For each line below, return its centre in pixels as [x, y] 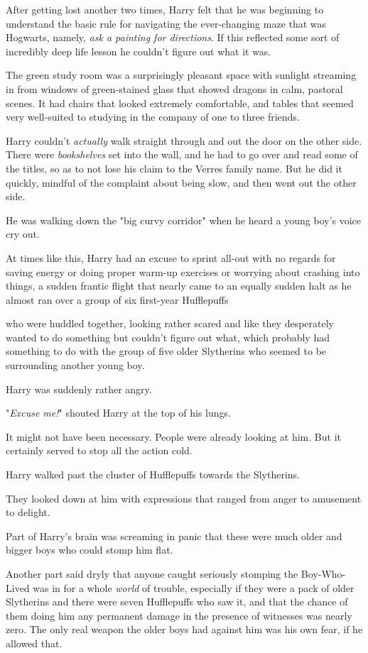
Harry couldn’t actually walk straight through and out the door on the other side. [184, 140]
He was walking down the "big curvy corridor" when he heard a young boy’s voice [184, 220]
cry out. [23, 234]
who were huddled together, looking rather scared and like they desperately [170, 323]
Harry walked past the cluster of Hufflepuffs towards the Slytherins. [153, 474]
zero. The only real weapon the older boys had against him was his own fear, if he [184, 629]
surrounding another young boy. [75, 365]
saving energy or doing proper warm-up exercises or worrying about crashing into [183, 271]
